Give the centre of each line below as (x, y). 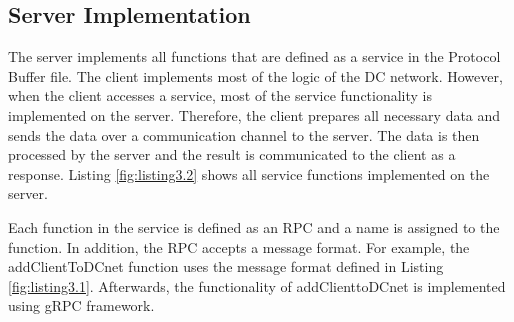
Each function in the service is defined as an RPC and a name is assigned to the (254, 226)
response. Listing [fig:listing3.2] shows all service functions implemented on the (249, 173)
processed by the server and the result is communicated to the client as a (232, 154)
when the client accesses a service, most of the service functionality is (220, 95)
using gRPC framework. (81, 305)
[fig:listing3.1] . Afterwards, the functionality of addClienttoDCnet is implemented (257, 285)
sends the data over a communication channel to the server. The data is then (244, 134)
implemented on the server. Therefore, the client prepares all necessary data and (254, 114)
